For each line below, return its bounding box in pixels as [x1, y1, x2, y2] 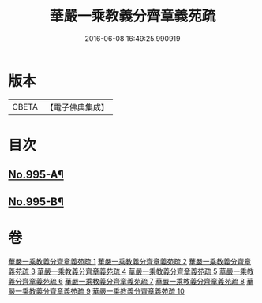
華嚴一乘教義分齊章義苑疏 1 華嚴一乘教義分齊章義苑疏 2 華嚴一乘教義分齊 [8, 256, 245, 266]
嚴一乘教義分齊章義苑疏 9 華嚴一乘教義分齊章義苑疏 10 [8, 286, 185, 296]
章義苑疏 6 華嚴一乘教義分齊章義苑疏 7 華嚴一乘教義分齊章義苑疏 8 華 [28, 276, 254, 286]
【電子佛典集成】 [45, 102, 109, 113]
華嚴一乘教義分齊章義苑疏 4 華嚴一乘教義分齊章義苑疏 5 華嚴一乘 [36, 266, 247, 276]
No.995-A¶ [8, 168, 65, 181]
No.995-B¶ [8, 195, 65, 208]
